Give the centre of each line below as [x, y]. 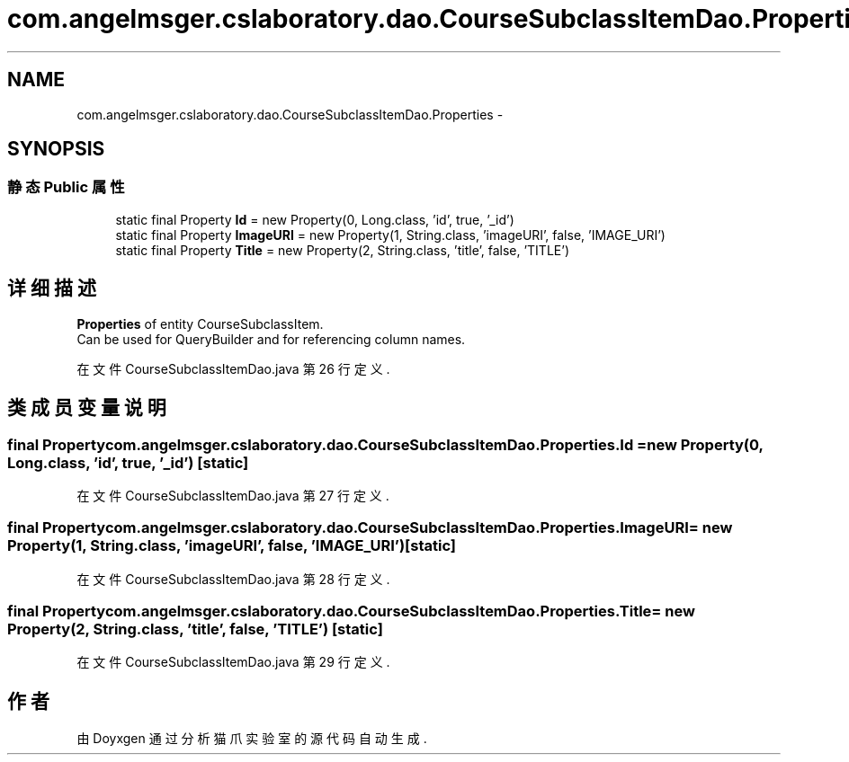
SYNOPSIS [56, 149]
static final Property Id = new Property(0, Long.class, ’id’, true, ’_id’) [315, 219]
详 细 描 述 [52, 288]
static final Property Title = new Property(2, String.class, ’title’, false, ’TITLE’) [342, 250]
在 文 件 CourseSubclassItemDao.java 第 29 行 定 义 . [233, 662]
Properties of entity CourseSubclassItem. [200, 323]
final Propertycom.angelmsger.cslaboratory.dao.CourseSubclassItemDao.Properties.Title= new [351, 611]
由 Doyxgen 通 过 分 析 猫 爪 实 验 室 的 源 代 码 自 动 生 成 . [252, 739]
